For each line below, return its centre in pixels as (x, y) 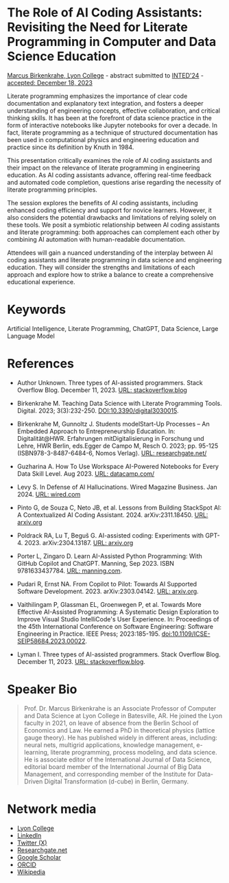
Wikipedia (31, 872)
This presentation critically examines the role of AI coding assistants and (110, 160)
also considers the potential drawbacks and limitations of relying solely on (112, 217)
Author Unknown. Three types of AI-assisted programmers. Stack (110, 382)
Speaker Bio (42, 689)
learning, (36, 752)
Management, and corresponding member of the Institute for (110, 774)
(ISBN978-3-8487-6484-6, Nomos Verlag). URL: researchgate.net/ (112, 453)
